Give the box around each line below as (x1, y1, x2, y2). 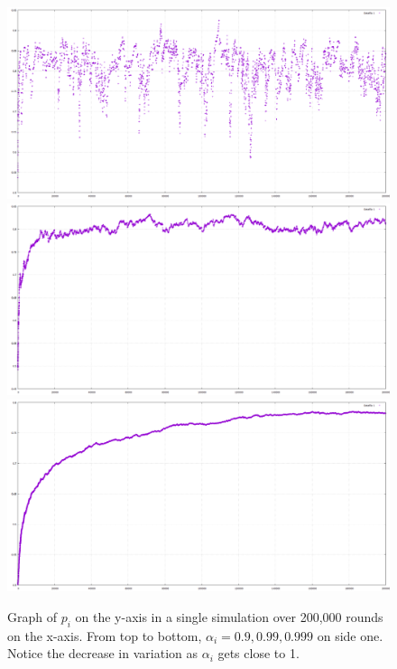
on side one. (317, 626, 383, 645)
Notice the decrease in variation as (7, 644, 198, 663)
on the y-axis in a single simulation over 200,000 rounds (75, 608, 383, 626)
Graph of (7, 608, 57, 626)
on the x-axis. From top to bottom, (7, 626, 202, 645)
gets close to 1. (217, 644, 300, 663)
